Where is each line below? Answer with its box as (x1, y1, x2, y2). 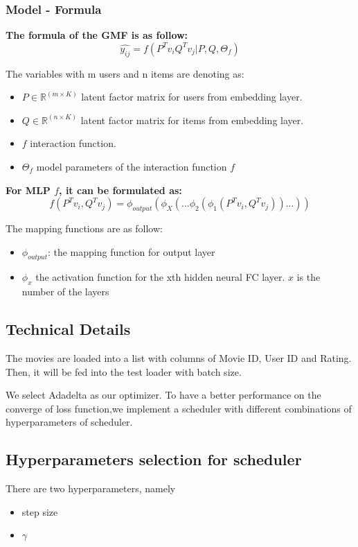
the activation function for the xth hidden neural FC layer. (35, 270, 285, 284)
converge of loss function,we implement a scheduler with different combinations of (6, 401, 352, 415)
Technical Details (6, 318, 131, 340)
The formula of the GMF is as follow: (6, 28, 188, 42)
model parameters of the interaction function (36, 159, 227, 173)
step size (21, 504, 58, 519)
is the (296, 270, 321, 284)
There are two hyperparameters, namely (6, 481, 176, 496)
